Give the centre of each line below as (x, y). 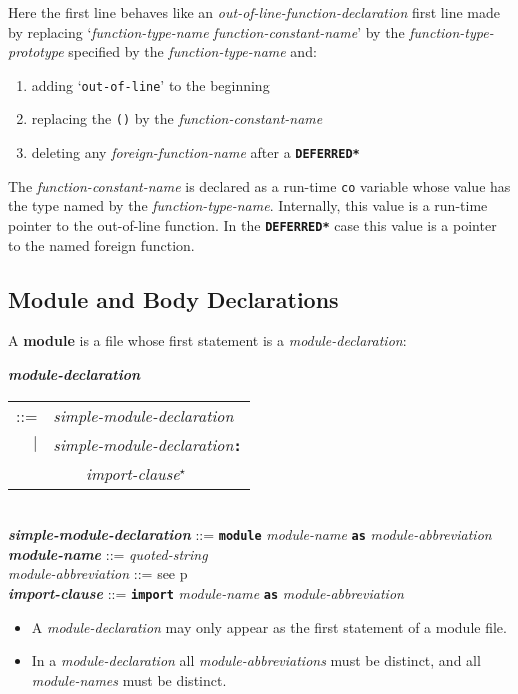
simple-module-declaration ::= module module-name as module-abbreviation (250, 534)
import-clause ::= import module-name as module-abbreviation (206, 593)
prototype (36, 51)
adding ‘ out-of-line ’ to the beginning (150, 84)
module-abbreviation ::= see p (98, 573)
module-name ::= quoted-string (108, 553)
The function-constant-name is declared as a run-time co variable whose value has (259, 185)
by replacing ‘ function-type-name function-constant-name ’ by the (206, 31)
